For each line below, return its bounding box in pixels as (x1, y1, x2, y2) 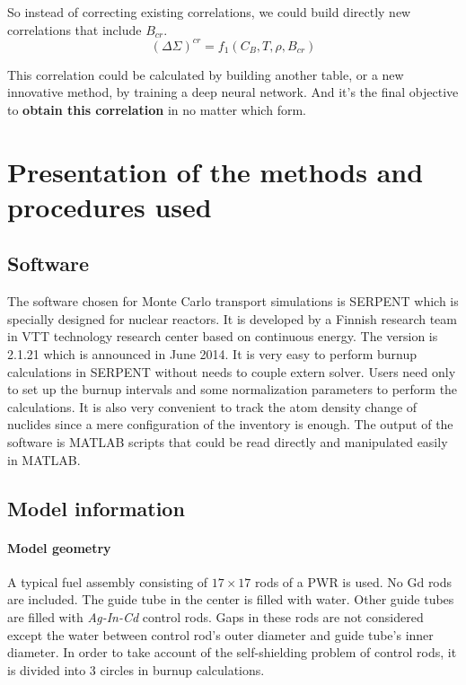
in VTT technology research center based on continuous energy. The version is (7, 327, 438, 346)
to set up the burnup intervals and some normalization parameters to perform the (7, 380, 458, 399)
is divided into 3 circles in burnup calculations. (7, 660, 265, 679)
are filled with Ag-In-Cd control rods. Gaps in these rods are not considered (7, 607, 424, 626)
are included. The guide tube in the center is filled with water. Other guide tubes (7, 590, 454, 609)
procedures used (7, 188, 212, 224)
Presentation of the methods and (7, 153, 424, 189)
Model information (7, 494, 185, 522)
